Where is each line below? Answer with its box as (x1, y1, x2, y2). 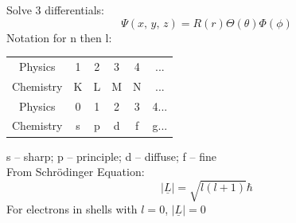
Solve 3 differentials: (6, 2, 105, 18)
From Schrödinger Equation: (6, 163, 145, 180)
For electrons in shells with (6, 201, 138, 217)
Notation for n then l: (6, 29, 112, 45)
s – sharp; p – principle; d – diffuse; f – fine (6, 147, 216, 164)
